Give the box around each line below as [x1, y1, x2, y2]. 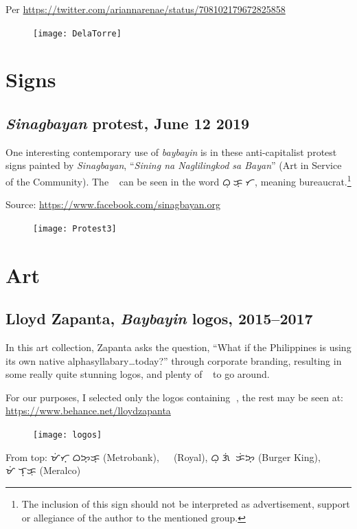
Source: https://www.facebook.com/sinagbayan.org [5, 197, 220, 212]
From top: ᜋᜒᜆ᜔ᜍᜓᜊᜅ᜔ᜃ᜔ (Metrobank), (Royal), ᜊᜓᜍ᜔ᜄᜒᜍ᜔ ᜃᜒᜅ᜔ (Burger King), [5, 449, 321, 464]
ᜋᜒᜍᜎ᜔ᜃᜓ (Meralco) [5, 463, 81, 477]
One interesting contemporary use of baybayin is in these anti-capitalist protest [5, 144, 337, 159]
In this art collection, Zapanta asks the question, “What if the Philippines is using [5, 340, 352, 354]
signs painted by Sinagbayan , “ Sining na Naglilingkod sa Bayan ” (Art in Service [5, 158, 342, 172]
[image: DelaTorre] [33, 28, 122, 38]
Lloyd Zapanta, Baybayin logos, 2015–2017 [5, 308, 313, 329]
